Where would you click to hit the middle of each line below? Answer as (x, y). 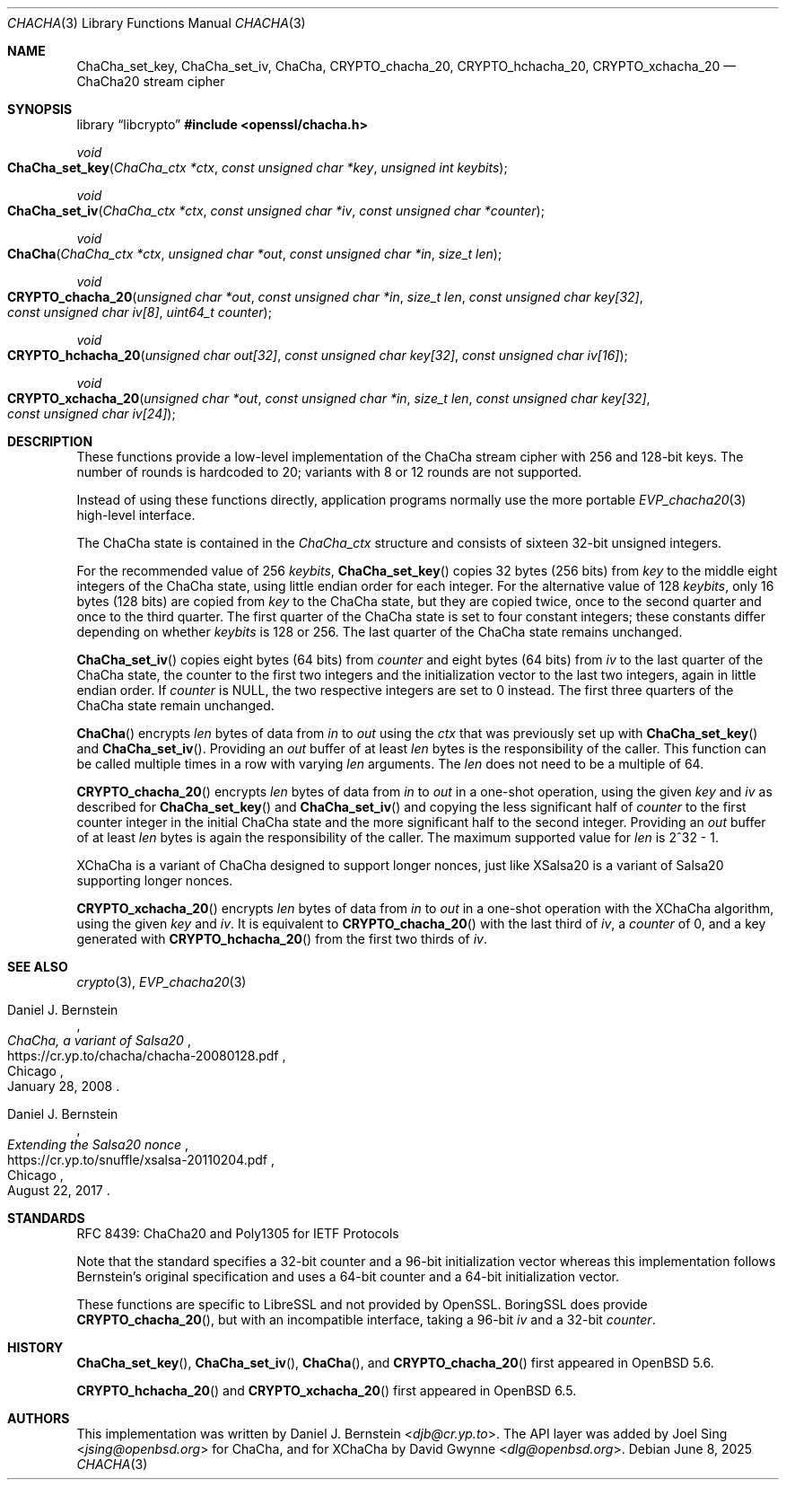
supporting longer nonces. (155, 880)
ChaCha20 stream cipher (151, 81)
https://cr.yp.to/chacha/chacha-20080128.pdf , (147, 1056)
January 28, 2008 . (64, 1086)
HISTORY (35, 1347)
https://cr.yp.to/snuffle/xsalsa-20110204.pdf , (141, 1160)
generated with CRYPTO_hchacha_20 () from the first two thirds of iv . (282, 939)
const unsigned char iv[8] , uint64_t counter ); (140, 312)
